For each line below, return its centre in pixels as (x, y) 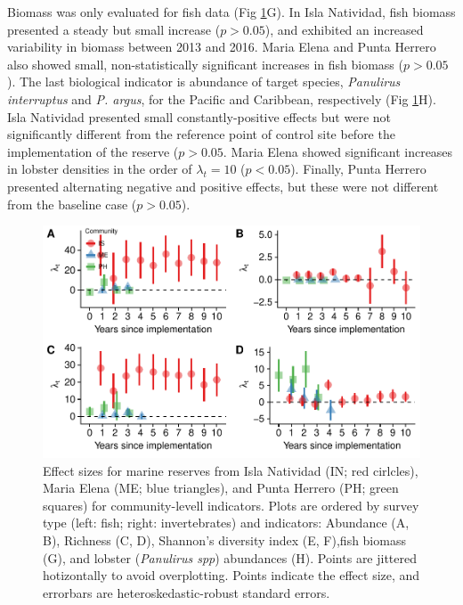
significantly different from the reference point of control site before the (201, 134)
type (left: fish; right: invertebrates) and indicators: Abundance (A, (226, 523)
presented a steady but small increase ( (114, 29)
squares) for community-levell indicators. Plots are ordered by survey (231, 505)
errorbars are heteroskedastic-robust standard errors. (187, 592)
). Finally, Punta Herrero (358, 169)
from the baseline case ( (72, 204)
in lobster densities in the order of (100, 169)
